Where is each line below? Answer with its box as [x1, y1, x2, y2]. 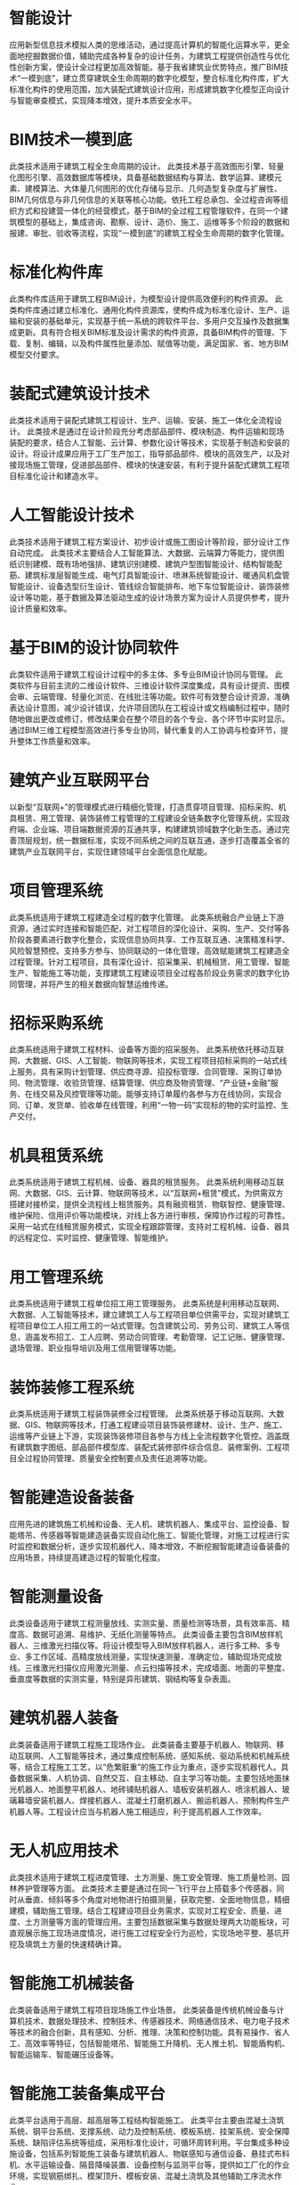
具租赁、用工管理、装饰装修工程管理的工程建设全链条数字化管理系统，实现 [9, 812, 282, 823]
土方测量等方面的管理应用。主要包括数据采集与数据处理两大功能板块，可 [24, 1917, 290, 1926]
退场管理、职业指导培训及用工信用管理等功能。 [9, 1343, 181, 1353]
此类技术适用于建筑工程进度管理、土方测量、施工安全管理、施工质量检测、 [9, 1872, 282, 1882]
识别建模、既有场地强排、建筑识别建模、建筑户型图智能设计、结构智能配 [16, 558, 282, 569]
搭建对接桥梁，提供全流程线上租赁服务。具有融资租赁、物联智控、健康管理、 [9, 1199, 290, 1210]
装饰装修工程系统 [9, 1377, 135, 1398]
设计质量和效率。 [9, 603, 72, 613]
